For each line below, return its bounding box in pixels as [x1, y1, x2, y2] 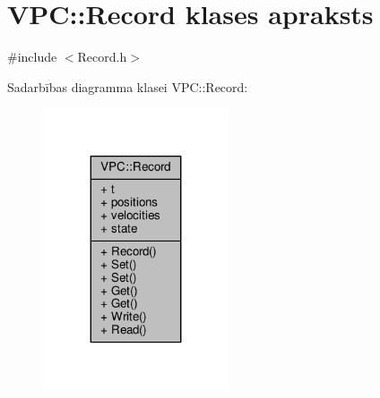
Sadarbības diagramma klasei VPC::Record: [7, 77, 248, 96]
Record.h [77, 47, 127, 66]
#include [7, 47, 57, 66]
